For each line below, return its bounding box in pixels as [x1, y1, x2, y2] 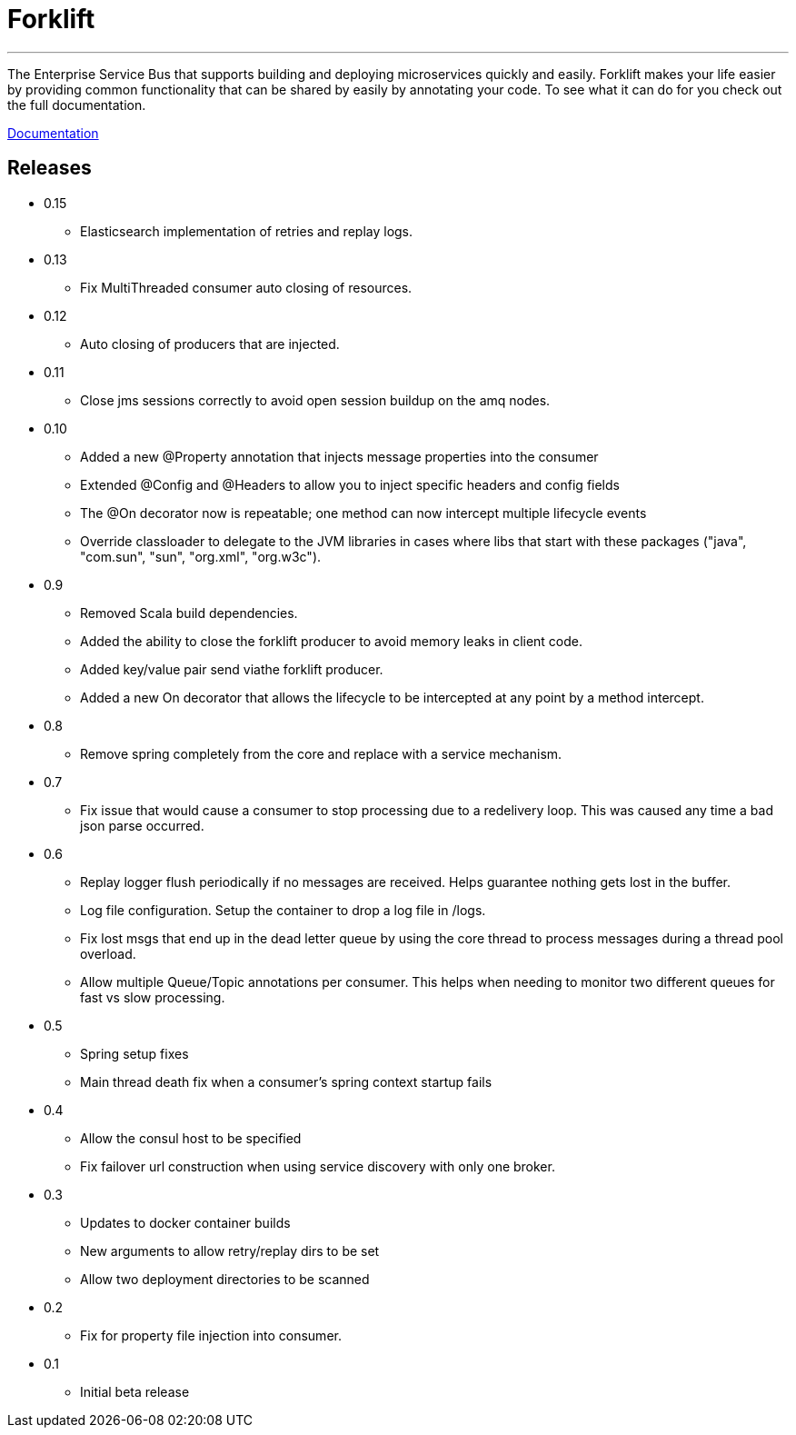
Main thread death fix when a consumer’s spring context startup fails [80, 1073, 493, 1090]
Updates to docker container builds [80, 1214, 291, 1231]
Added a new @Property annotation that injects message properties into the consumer [80, 448, 599, 464]
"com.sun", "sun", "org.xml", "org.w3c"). [80, 548, 322, 564]
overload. [80, 945, 136, 962]
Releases [7, 156, 92, 180]
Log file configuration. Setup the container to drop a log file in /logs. [80, 902, 486, 918]
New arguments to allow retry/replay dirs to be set [80, 1242, 380, 1259]
